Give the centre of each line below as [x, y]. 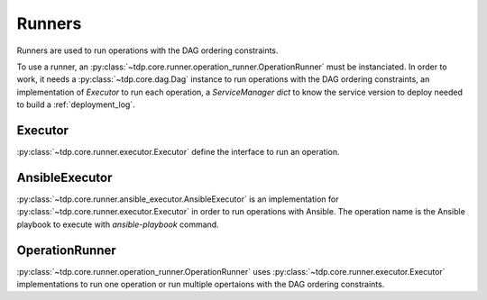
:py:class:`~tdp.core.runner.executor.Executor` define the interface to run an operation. [178, 152]
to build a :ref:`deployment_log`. [76, 105]
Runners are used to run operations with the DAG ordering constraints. [147, 50]
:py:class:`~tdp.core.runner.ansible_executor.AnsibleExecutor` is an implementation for [178, 199]
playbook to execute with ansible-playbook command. [118, 224]
